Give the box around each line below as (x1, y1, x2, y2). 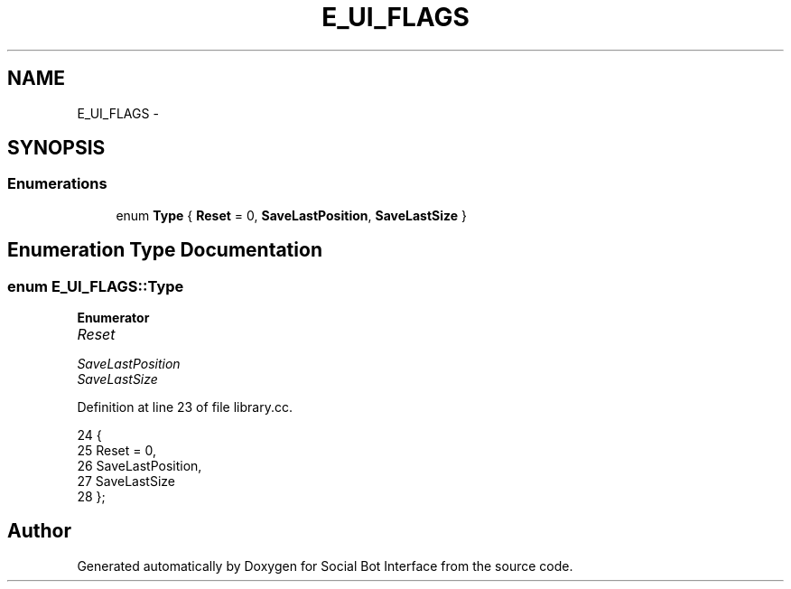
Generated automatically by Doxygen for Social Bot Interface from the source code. (77, 557, 573, 574)
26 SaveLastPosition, (77, 458, 202, 474)
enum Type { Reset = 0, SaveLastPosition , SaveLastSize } (116, 207, 467, 223)
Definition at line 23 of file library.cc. (77, 399, 293, 416)
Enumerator (77, 310, 150, 326)
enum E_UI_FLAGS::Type (7, 276, 184, 295)
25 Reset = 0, (77, 443, 156, 459)
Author (7, 519, 71, 543)
